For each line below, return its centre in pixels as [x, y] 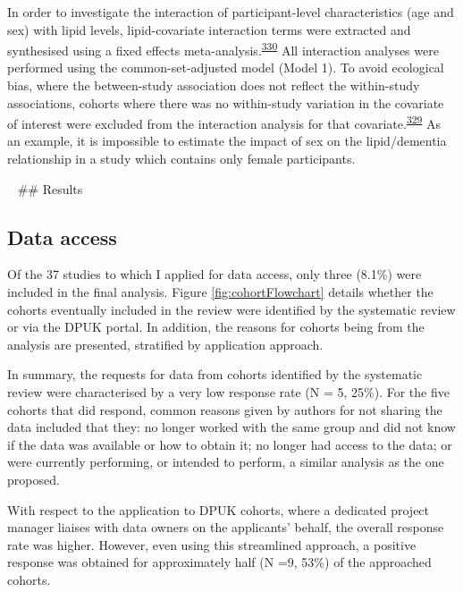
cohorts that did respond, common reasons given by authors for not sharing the [225, 409]
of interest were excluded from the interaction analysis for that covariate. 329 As [224, 122]
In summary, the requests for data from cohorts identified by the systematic [215, 374]
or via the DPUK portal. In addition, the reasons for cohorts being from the [216, 327]
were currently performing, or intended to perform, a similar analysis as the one [226, 462]
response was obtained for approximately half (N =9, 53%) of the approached [219, 562]
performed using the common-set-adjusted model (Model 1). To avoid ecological [226, 68]
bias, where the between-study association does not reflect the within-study [214, 85]
